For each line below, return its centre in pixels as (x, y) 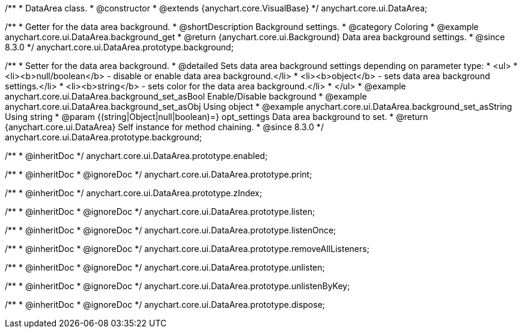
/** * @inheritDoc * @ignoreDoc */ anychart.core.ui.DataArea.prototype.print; (159, 174)
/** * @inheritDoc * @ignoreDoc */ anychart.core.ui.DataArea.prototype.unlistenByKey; (178, 286)
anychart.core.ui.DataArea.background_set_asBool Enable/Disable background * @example (186, 96)
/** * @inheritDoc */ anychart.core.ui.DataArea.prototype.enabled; (136, 156)
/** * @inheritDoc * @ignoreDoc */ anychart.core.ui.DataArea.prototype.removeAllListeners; (187, 249)
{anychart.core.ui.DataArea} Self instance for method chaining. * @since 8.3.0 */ (164, 127)
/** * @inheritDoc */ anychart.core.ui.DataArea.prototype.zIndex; (134, 193)
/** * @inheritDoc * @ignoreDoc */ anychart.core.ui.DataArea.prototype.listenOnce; (171, 230)
